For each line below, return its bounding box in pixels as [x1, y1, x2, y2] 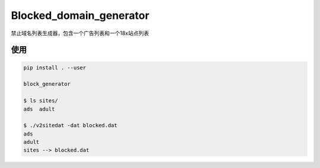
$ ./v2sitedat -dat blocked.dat [23, 122, 118, 129]
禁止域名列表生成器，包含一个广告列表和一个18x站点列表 [11, 30, 149, 37]
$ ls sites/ [23, 98, 59, 104]
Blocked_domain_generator [11, 9, 149, 22]
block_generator [23, 80, 71, 88]
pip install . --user [23, 64, 87, 71]
